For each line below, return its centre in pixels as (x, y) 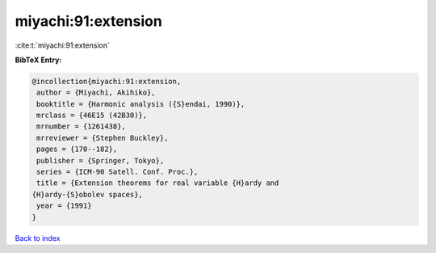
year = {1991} (64, 206)
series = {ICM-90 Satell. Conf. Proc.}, (117, 172)
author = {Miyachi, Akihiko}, (96, 93)
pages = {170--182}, (77, 149)
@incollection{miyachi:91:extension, (107, 81)
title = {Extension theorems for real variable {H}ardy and (158, 183)
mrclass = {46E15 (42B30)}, (92, 116)
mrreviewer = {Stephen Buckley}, (103, 138)
